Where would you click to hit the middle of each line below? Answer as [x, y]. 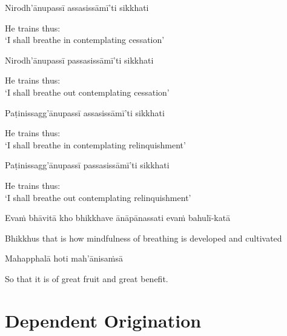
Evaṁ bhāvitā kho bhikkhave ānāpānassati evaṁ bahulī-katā [118, 218]
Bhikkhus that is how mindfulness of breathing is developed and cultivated [143, 238]
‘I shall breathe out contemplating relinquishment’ [98, 197]
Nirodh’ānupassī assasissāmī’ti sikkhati [77, 7]
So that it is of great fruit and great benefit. [87, 278]
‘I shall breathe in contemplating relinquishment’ [95, 144]
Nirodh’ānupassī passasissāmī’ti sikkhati [79, 60]
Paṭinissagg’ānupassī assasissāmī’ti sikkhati [85, 112]
